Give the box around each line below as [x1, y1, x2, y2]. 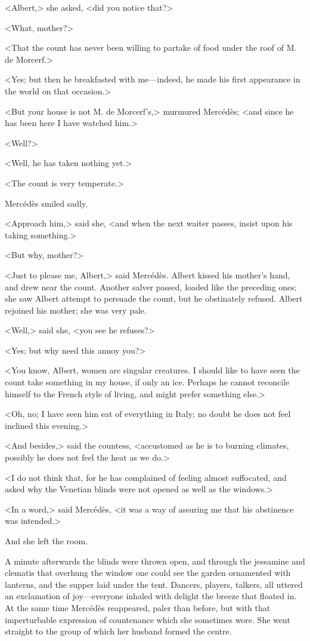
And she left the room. [5, 535, 88, 547]
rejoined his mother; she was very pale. [5, 303, 147, 316]
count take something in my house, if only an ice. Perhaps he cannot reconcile [5, 376, 290, 388]
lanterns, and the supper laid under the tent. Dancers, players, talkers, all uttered [5, 578, 303, 590]
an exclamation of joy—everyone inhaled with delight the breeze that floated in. [5, 590, 297, 602]
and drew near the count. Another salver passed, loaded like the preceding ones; [5, 280, 297, 293]
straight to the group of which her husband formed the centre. [5, 625, 232, 637]
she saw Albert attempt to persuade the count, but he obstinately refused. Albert [5, 292, 303, 305]
